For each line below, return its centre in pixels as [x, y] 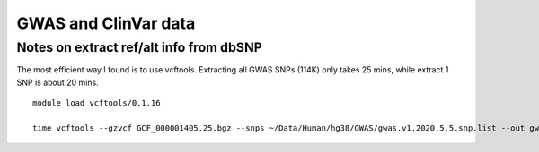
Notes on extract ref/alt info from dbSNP [139, 47]
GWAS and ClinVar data [106, 23]
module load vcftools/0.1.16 [97, 103]
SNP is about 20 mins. [57, 82]
